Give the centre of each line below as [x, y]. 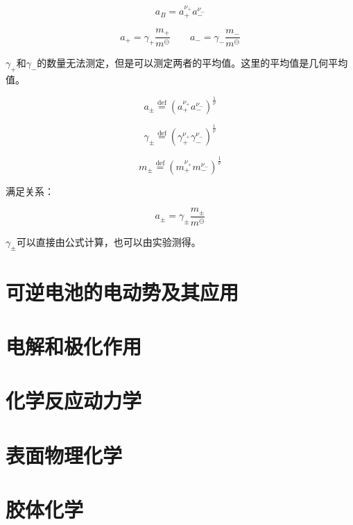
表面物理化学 [64, 455]
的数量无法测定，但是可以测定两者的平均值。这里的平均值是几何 [183, 63]
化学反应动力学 [74, 400]
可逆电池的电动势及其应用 [122, 291]
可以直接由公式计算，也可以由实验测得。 [109, 241]
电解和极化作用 [74, 346]
